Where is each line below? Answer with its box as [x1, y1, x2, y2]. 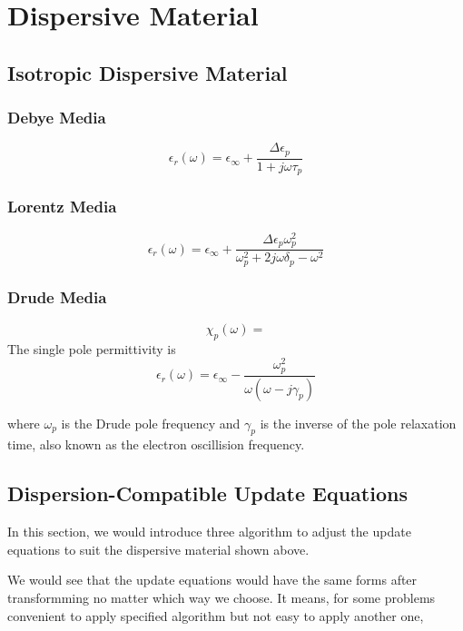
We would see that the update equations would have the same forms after [7, 570, 418, 589]
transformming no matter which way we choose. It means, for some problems [7, 587, 436, 606]
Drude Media [7, 286, 107, 309]
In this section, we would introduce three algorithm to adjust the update [7, 522, 411, 541]
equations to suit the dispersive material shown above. [7, 539, 310, 558]
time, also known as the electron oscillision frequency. [7, 435, 305, 454]
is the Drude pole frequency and [61, 413, 241, 432]
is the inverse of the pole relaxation [260, 413, 457, 432]
